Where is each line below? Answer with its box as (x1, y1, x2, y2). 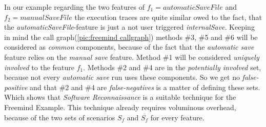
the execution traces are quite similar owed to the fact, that (74, 11, 262, 22)
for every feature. (150, 112, 204, 122)
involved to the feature (4, 61, 74, 72)
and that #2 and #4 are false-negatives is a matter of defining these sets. (30, 81, 260, 92)
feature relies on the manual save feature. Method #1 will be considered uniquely (4, 51, 259, 62)
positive (4, 81, 28, 92)
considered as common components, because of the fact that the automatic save (4, 41, 254, 52)
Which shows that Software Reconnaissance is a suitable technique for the (4, 92, 236, 102)
